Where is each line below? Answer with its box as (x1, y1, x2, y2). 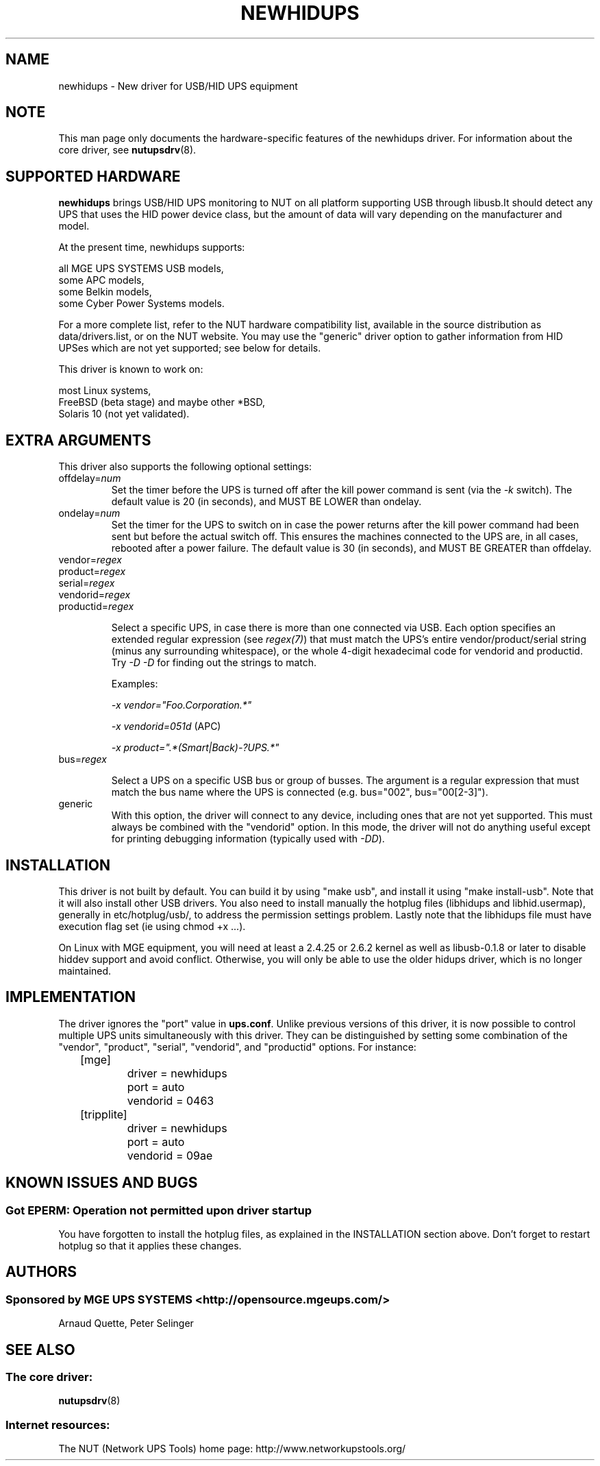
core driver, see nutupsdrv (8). (58, 144, 197, 156)
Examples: (111, 678, 158, 690)
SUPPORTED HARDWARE (5, 167, 181, 185)
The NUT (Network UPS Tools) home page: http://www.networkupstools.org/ (58, 1443, 406, 1455)
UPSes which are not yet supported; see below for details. (58, 342, 321, 354)
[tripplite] (80, 1107, 127, 1121)
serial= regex (58, 577, 115, 589)
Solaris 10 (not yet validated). (58, 408, 190, 420)
